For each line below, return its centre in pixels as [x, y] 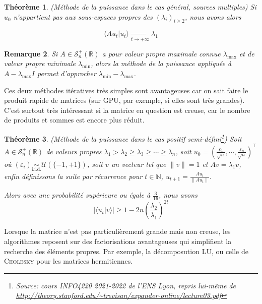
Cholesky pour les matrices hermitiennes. [69, 261]
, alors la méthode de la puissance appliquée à [161, 63]
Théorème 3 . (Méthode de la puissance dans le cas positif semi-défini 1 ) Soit [123, 138]
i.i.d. [36, 170]
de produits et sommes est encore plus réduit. [74, 120]
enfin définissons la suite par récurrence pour [73, 176]
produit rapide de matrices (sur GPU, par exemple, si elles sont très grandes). [124, 100]
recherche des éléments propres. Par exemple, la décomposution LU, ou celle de [126, 251]
